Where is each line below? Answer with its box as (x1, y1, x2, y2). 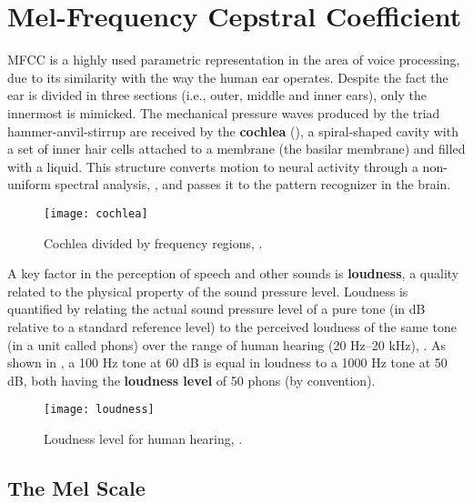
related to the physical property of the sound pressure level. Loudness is (7, 281, 408, 300)
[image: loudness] (44, 403, 155, 417)
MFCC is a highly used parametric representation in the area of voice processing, (7, 50, 460, 69)
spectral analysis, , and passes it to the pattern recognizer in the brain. (55, 175, 451, 194)
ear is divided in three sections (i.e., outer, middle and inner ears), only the (7, 86, 427, 105)
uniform (7, 175, 51, 194)
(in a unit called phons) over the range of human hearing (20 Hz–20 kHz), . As (7, 335, 447, 354)
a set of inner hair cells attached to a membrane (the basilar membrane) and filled (7, 139, 466, 158)
